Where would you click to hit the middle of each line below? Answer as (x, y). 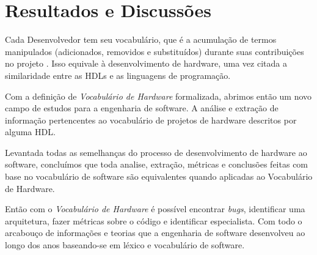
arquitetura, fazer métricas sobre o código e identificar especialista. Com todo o (154, 220)
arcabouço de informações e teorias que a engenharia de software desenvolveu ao (155, 233)
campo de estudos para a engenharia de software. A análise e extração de (142, 108)
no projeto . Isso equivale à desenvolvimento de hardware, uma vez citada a (146, 63)
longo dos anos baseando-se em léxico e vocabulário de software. (125, 245)
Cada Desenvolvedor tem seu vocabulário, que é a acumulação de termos (141, 39)
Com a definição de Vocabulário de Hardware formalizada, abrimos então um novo (158, 96)
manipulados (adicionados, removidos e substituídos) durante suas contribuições (155, 51)
